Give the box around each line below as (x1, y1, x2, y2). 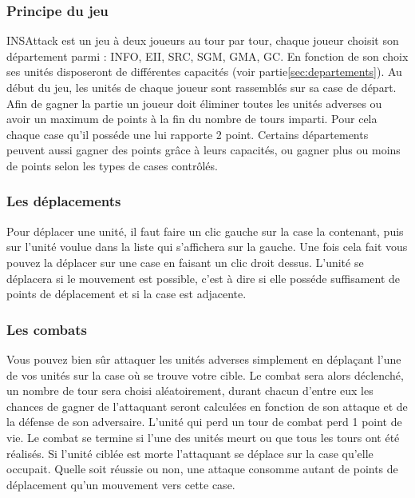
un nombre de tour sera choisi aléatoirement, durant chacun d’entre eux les (6, 382, 373, 399)
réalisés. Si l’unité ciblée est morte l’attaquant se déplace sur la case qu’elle (6, 444, 373, 461)
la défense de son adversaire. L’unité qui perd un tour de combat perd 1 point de (6, 413, 402, 430)
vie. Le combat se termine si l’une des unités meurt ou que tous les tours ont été (6, 428, 400, 445)
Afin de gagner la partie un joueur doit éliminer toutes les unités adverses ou (6, 94, 382, 111)
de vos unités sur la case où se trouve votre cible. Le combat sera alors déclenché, (6, 366, 404, 383)
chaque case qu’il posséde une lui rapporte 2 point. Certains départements (6, 125, 369, 142)
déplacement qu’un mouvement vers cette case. (6, 476, 235, 492)
